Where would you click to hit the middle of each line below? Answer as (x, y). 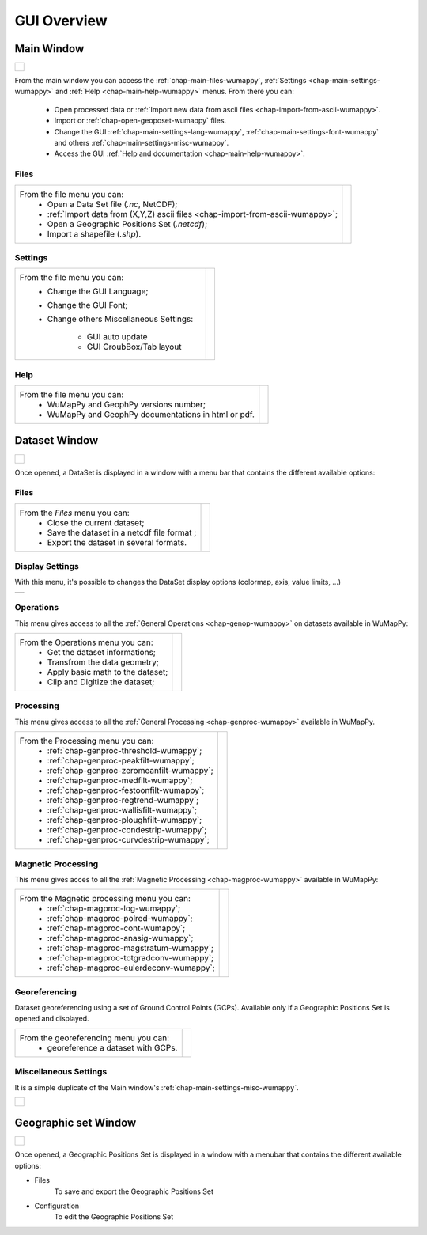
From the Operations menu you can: (86, 642)
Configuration (57, 1206)
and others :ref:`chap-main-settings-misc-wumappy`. (142, 143)
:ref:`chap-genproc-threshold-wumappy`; (125, 751)
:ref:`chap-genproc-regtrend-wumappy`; (123, 801)
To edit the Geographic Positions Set (114, 1217)
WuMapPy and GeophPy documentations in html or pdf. (151, 415)
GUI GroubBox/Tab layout (134, 347)
